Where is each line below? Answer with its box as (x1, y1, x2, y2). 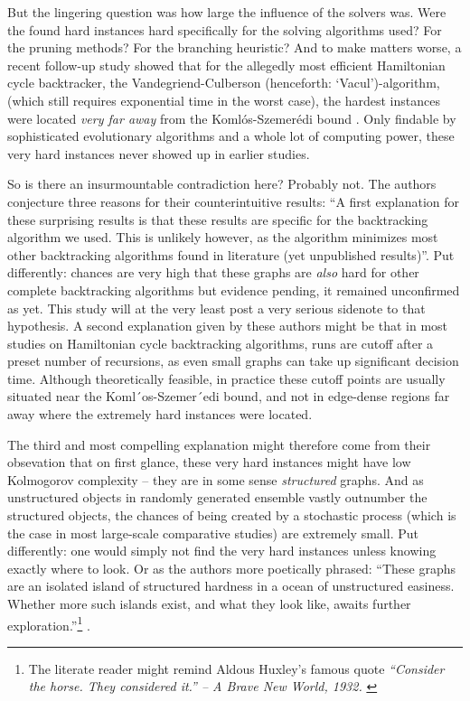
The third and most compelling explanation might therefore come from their (7, 435, 431, 453)
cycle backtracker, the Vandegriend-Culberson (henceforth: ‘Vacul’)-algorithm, (7, 73, 440, 92)
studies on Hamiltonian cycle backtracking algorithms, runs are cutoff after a (7, 333, 434, 352)
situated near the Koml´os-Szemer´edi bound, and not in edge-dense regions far (7, 387, 450, 406)
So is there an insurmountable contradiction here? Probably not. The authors (7, 174, 437, 193)
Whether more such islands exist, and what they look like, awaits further (7, 594, 411, 612)
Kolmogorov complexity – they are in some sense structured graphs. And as (7, 470, 424, 489)
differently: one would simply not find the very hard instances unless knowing (7, 541, 437, 560)
